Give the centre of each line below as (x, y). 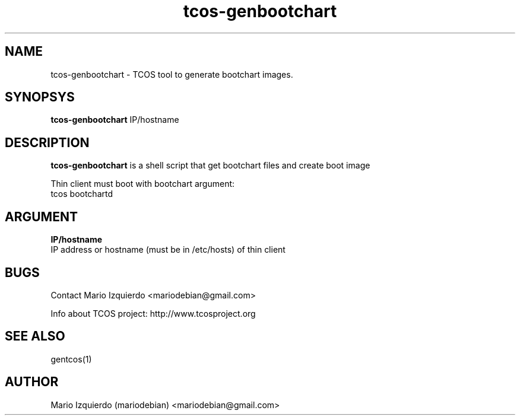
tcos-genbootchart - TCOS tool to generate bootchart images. (172, 74)
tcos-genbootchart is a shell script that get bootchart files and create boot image (210, 166)
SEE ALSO (35, 336)
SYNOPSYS (40, 97)
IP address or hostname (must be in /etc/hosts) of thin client (168, 250)
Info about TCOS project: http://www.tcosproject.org (153, 313)
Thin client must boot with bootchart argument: (143, 184)
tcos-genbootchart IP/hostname (115, 120)
